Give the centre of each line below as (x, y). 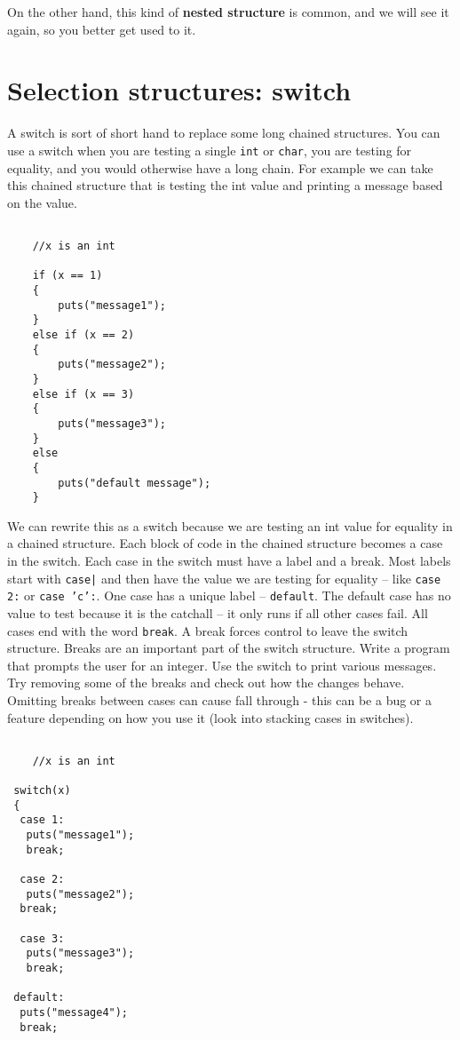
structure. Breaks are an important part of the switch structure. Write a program (229, 648)
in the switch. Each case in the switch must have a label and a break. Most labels (229, 560)
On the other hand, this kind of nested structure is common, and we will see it (228, 12)
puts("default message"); (135, 483)
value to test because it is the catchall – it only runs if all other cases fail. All (218, 612)
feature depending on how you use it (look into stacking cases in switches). (210, 717)
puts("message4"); (74, 1012)
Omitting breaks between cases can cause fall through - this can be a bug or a (220, 699)
